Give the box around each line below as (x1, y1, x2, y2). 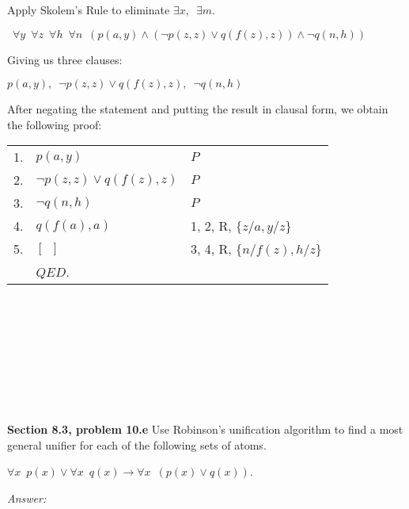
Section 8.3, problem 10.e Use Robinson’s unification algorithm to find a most (7, 421, 403, 438)
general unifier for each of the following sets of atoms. (7, 436, 267, 453)
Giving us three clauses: (7, 51, 123, 67)
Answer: (7, 489, 47, 506)
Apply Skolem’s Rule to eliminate (7, 2, 170, 17)
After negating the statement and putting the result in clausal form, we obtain (7, 101, 388, 117)
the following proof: (7, 116, 102, 132)
